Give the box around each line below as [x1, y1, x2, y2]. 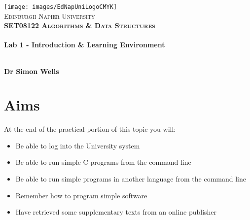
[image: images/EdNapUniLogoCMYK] [4, 3, 117, 10]
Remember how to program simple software [15, 190, 147, 200]
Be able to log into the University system [15, 140, 140, 150]
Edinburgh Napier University [4, 10, 95, 21]
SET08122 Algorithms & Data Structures [4, 20, 155, 31]
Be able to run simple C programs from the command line [15, 157, 191, 167]
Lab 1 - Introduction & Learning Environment [4, 39, 165, 50]
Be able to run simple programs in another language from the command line [15, 173, 247, 183]
